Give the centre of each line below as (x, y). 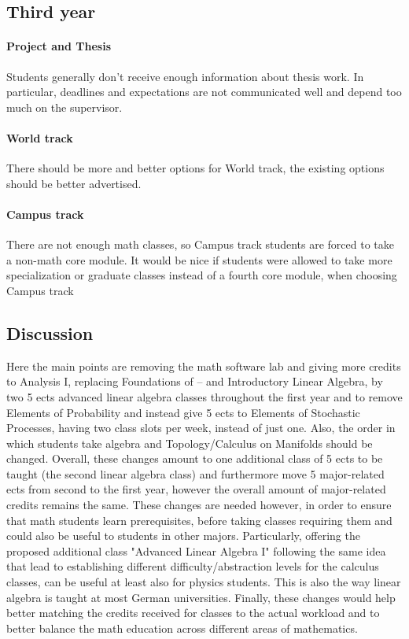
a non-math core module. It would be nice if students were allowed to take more (199, 259)
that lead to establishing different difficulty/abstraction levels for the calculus (193, 566)
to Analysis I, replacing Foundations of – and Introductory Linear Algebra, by (195, 381)
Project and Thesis (59, 46)
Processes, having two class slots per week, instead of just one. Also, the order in (201, 428)
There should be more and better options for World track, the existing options (195, 168)
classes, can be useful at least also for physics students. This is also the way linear (204, 582)
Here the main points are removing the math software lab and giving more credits (204, 366)
